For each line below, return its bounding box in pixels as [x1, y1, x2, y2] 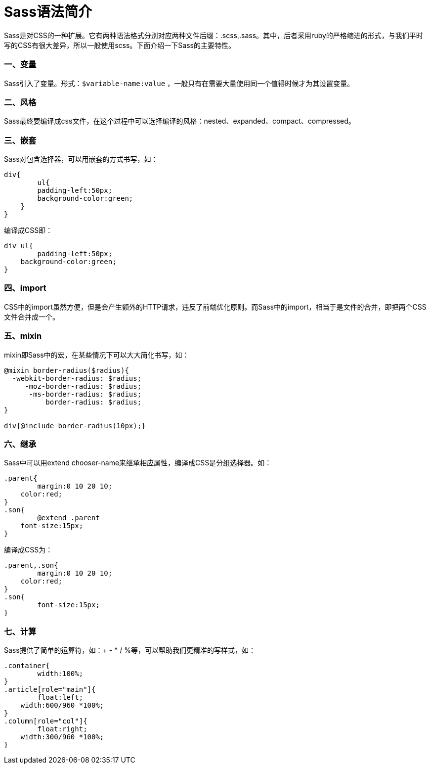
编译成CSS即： [4, 226, 53, 234]
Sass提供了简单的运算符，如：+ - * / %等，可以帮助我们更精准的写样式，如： [4, 646, 256, 654]
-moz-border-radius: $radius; [25, 382, 142, 390]
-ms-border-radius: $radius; [29, 390, 142, 398]
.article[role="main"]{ [4, 685, 96, 693]
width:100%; [37, 670, 84, 678]
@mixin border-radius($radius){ [4, 366, 129, 374]
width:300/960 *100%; [20, 733, 104, 741]
